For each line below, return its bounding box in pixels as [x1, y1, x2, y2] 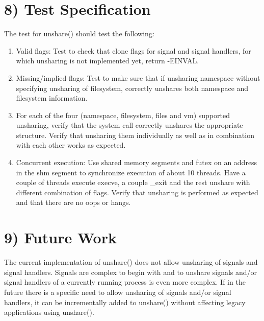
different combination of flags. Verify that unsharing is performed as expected [16, 187, 258, 197]
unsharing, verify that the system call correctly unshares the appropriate [16, 120, 243, 130]
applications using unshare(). [4, 307, 94, 317]
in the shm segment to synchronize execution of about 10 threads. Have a [16, 167, 246, 177]
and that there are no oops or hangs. [16, 197, 131, 208]
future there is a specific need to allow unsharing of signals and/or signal [4, 286, 231, 297]
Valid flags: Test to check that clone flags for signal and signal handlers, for [16, 45, 251, 56]
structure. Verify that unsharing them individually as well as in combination [16, 129, 254, 140]
